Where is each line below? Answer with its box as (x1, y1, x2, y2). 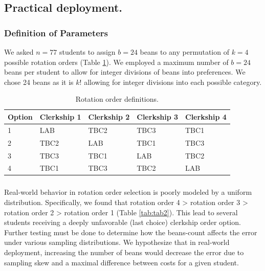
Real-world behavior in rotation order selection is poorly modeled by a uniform (4, 187, 252, 197)
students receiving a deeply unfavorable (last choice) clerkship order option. (4, 217, 241, 228)
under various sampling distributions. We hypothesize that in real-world (4, 237, 230, 247)
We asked (4, 47, 34, 57)
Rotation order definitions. (75, 94, 159, 104)
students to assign (59, 47, 116, 57)
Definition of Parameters (4, 26, 108, 39)
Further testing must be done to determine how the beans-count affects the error (4, 227, 257, 237)
